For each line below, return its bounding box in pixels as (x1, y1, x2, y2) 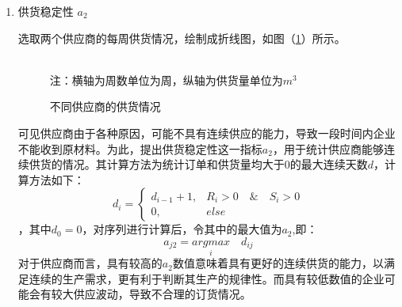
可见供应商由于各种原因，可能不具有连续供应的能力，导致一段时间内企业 (17, 124, 396, 141)
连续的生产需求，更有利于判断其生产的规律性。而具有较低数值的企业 (29, 270, 385, 286)
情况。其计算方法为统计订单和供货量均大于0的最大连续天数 (62, 156, 368, 172)
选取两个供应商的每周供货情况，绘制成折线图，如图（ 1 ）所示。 (17, 29, 346, 46)
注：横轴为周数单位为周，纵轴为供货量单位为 (49, 71, 283, 88)
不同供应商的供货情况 (49, 98, 161, 115)
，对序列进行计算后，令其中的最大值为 (82, 221, 282, 237)
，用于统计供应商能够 (272, 140, 384, 157)
